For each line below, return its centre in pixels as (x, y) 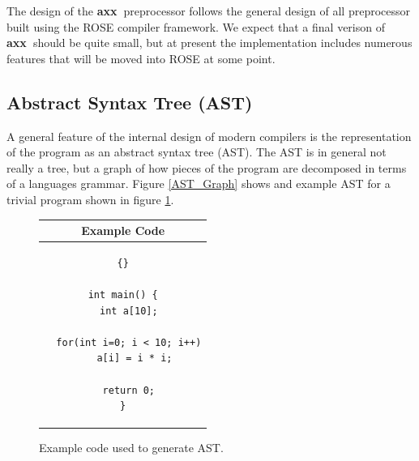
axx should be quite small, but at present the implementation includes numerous (209, 43)
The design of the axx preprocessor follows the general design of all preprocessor (209, 11)
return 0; (129, 390)
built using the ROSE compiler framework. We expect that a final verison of (196, 26)
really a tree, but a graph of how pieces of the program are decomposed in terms (207, 167)
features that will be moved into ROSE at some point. (141, 58)
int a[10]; (129, 311)
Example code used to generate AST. (131, 448)
